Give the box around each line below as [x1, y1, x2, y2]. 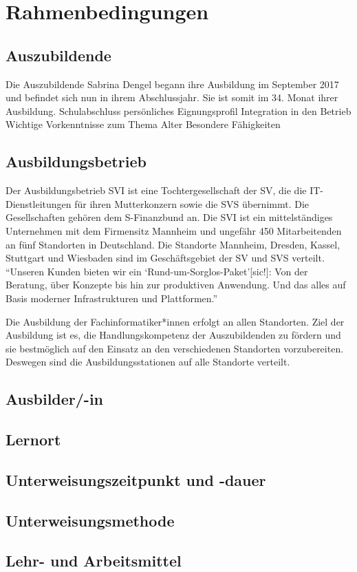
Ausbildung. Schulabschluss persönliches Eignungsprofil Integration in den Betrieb [6, 103, 351, 118]
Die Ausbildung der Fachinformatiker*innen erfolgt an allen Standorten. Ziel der [6, 314, 345, 328]
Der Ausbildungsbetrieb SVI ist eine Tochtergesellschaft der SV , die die [6, 183, 307, 198]
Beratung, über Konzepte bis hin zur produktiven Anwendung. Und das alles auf [6, 277, 346, 292]
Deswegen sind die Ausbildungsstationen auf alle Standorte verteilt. [6, 354, 290, 369]
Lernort [6, 429, 61, 450]
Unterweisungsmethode [6, 509, 175, 531]
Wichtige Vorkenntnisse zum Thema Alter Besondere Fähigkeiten [6, 117, 281, 131]
